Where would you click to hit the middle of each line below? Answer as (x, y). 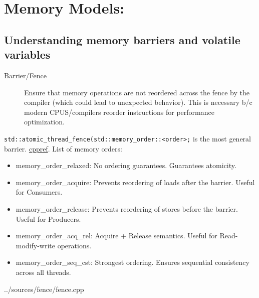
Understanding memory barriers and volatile (122, 39)
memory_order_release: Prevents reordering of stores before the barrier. (127, 208)
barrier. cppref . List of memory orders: (63, 148)
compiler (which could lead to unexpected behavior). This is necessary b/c (138, 102)
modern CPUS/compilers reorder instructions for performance (119, 112)
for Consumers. (39, 192)
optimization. (44, 122)
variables (27, 54)
